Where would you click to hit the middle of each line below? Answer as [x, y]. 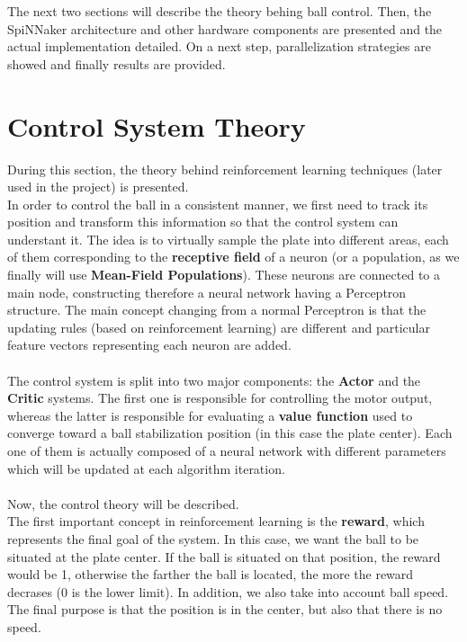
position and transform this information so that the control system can [203, 222]
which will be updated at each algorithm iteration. [146, 468]
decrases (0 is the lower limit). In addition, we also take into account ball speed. [228, 591]
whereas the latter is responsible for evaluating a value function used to [210, 415]
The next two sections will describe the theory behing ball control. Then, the [220, 11]
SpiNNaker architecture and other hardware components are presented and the [225, 28]
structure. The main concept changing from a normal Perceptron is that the [217, 310]
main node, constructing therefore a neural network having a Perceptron [207, 292]
